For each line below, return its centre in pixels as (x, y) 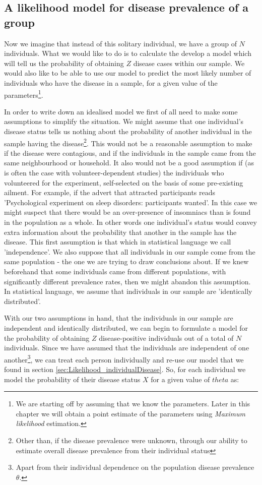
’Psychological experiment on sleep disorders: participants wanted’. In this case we (131, 202)
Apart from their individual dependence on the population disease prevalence (135, 467)
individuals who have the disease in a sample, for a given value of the (111, 82)
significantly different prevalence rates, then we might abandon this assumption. (127, 281)
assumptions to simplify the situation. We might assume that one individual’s (124, 121)
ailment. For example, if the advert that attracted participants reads (110, 192)
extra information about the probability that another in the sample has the (120, 232)
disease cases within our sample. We (189, 63)
